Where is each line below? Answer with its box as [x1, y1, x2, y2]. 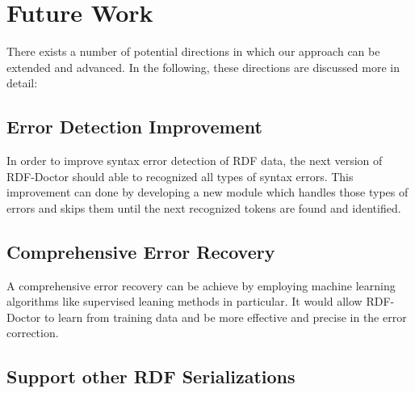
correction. [6, 324, 59, 341]
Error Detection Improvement [6, 114, 262, 139]
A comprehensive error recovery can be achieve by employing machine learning [6, 277, 396, 294]
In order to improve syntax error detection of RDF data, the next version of [6, 152, 383, 169]
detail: [6, 74, 38, 91]
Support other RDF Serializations [6, 364, 296, 389]
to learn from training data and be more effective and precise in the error [44, 308, 407, 325]
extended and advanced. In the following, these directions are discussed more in [6, 58, 400, 75]
